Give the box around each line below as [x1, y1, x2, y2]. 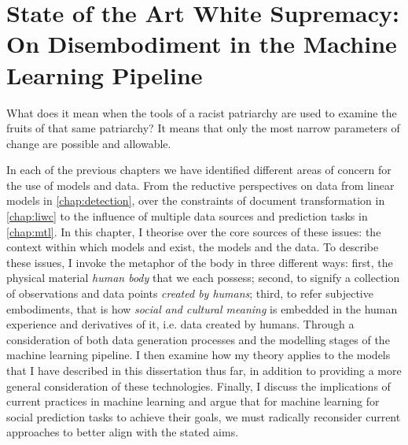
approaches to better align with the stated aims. [6, 424, 239, 440]
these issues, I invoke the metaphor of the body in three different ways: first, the [6, 254, 393, 270]
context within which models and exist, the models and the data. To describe [6, 239, 379, 255]
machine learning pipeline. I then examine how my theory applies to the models [6, 347, 391, 363]
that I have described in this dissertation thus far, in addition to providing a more [6, 362, 402, 378]
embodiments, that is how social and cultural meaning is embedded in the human [6, 300, 398, 317]
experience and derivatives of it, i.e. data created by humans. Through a [6, 316, 355, 332]
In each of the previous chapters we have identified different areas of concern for [6, 161, 391, 178]
